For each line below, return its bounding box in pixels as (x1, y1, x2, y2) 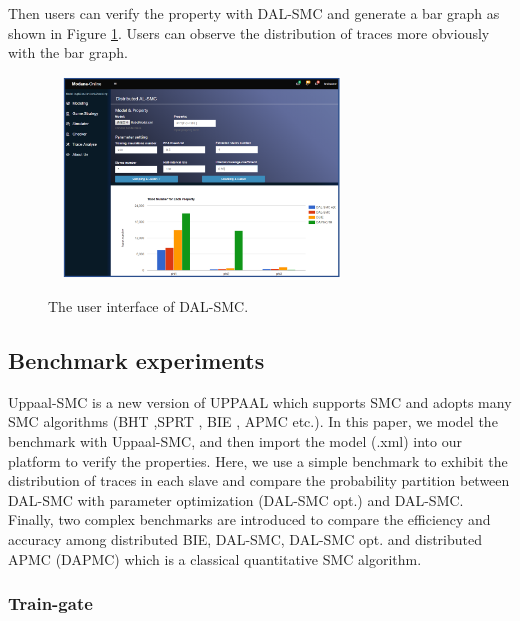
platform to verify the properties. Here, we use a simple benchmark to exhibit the (8, 450, 508, 471)
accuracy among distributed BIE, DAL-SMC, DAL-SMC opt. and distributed (8, 528, 482, 549)
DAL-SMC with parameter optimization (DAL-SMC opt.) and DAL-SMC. (8, 489, 464, 510)
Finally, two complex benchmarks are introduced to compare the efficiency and (8, 509, 491, 530)
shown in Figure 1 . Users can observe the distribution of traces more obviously (8, 22, 490, 43)
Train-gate (8, 591, 93, 616)
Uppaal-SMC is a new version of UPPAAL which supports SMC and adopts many (8, 391, 512, 412)
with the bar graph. (8, 42, 128, 63)
